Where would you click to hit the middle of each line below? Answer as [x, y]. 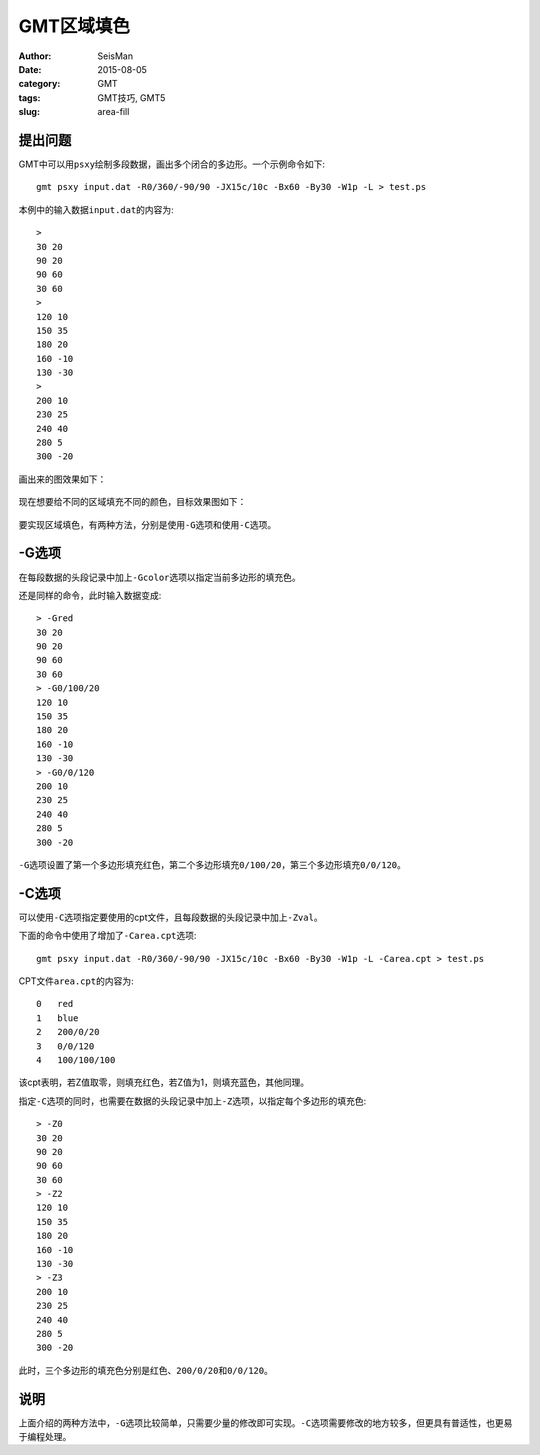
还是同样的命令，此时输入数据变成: [90, 595]
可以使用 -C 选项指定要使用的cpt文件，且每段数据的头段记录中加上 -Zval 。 [171, 917]
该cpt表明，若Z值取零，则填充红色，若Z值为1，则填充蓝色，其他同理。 [164, 1082]
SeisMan [115, 56]
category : [39, 84]
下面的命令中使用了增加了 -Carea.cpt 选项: [107, 936]
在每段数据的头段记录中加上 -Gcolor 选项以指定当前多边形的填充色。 [160, 577]
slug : [29, 112]
